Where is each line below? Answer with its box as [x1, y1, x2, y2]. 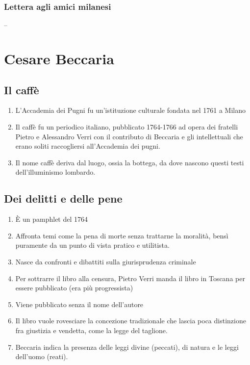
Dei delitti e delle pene [4, 191, 123, 206]
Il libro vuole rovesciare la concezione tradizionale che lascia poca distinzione [15, 315, 246, 326]
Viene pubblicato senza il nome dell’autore [15, 299, 144, 309]
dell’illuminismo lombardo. [15, 167, 96, 177]
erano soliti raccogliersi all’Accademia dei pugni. [15, 141, 160, 151]
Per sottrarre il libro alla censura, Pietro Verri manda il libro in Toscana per [15, 273, 245, 283]
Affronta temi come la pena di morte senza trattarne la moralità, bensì [15, 230, 228, 240]
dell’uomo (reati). [15, 351, 68, 362]
